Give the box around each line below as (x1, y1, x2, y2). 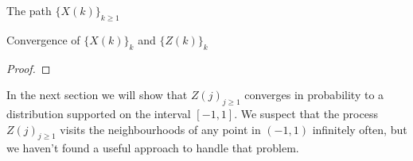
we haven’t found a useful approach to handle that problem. (6, 140, 299, 156)
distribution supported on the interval (6, 105, 191, 121)
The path (6, 2, 52, 18)
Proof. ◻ (6, 59, 51, 76)
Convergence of (6, 31, 80, 48)
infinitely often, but (312, 121, 407, 137)
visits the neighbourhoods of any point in (60, 121, 261, 137)
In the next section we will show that (6, 86, 188, 103)
